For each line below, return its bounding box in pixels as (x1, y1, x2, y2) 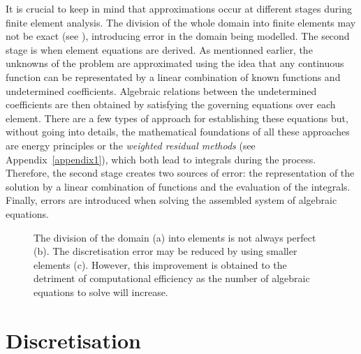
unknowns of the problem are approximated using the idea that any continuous (6, 56, 344, 71)
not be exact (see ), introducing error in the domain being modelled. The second (6, 29, 350, 43)
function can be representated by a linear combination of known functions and (6, 69, 341, 84)
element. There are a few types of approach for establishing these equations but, (6, 110, 348, 125)
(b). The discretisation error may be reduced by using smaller (34, 244, 297, 258)
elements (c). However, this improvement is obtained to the (34, 257, 287, 272)
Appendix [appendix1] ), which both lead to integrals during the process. (6, 152, 316, 166)
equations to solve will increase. (34, 284, 168, 299)
